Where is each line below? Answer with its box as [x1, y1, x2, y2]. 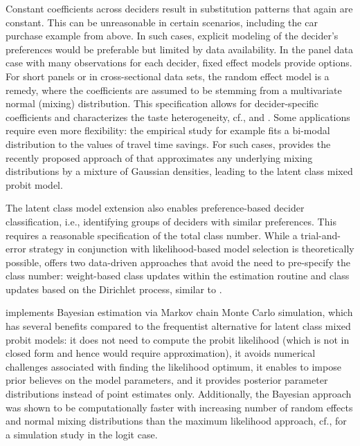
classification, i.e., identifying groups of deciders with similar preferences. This [6, 214, 336, 228]
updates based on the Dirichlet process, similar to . [6, 281, 222, 296]
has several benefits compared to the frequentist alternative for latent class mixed [6, 319, 351, 333]
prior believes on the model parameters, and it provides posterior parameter [6, 373, 328, 387]
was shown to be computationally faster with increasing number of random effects [6, 400, 353, 414]
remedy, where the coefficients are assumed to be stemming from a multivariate [6, 82, 342, 97]
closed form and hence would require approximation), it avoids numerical [6, 346, 316, 360]
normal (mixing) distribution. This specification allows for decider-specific [6, 96, 319, 111]
